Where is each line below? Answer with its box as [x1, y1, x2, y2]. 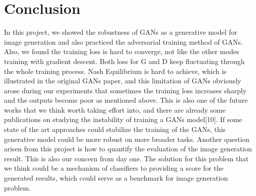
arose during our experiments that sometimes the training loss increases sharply [4, 85, 247, 95]
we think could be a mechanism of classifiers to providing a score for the [4, 163, 224, 173]
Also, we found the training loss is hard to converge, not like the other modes [4, 46, 239, 57]
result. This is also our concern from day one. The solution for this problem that [4, 153, 249, 163]
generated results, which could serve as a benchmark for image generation [4, 173, 228, 183]
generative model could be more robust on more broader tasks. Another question [4, 133, 250, 144]
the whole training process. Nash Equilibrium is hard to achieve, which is [4, 65, 227, 76]
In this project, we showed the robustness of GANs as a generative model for [4, 27, 238, 37]
